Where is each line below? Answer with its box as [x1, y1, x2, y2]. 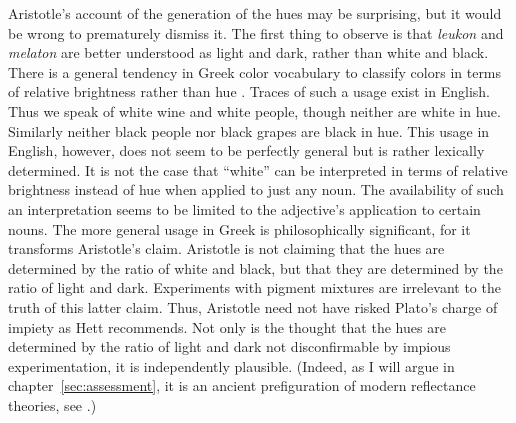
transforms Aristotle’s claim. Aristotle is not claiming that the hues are [8, 238, 445, 259]
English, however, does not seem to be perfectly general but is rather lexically [8, 140, 485, 161]
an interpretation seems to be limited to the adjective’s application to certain [8, 198, 481, 219]
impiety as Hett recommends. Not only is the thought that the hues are [8, 316, 446, 337]
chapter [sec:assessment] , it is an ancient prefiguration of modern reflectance [8, 375, 476, 396]
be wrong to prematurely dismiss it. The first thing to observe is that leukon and [8, 22, 504, 43]
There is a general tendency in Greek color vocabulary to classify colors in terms [8, 61, 502, 82]
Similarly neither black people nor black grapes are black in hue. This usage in [8, 120, 490, 141]
